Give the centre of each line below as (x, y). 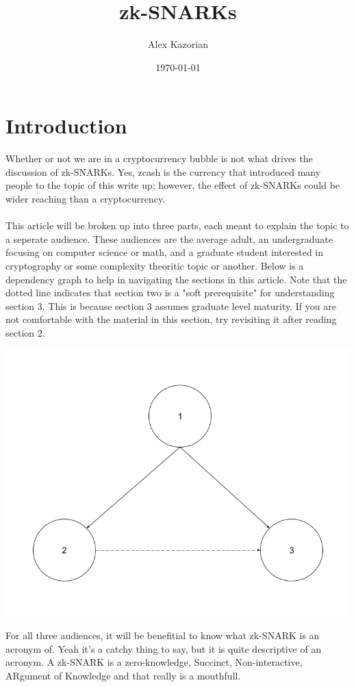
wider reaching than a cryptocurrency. (86, 199)
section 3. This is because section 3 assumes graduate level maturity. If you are (171, 306)
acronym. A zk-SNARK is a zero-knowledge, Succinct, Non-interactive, (154, 662)
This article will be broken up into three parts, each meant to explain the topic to (177, 225)
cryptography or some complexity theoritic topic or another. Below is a (155, 265)
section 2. (25, 332)
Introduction (66, 126)
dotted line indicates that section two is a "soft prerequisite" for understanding (170, 293)
